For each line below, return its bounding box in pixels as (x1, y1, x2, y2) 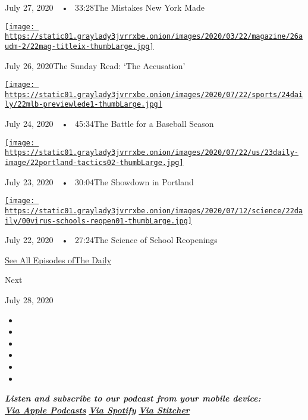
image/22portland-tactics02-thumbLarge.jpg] (5, 158, 184, 167)
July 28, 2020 (5, 294, 54, 306)
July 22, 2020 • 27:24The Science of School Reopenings (5, 234, 218, 246)
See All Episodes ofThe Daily (5, 253, 112, 266)
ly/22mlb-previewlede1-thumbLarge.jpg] (5, 100, 162, 109)
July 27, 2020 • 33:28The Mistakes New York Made (5, 1, 205, 13)
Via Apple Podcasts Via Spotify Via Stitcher (5, 403, 190, 416)
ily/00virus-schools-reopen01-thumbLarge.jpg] (5, 216, 192, 225)
